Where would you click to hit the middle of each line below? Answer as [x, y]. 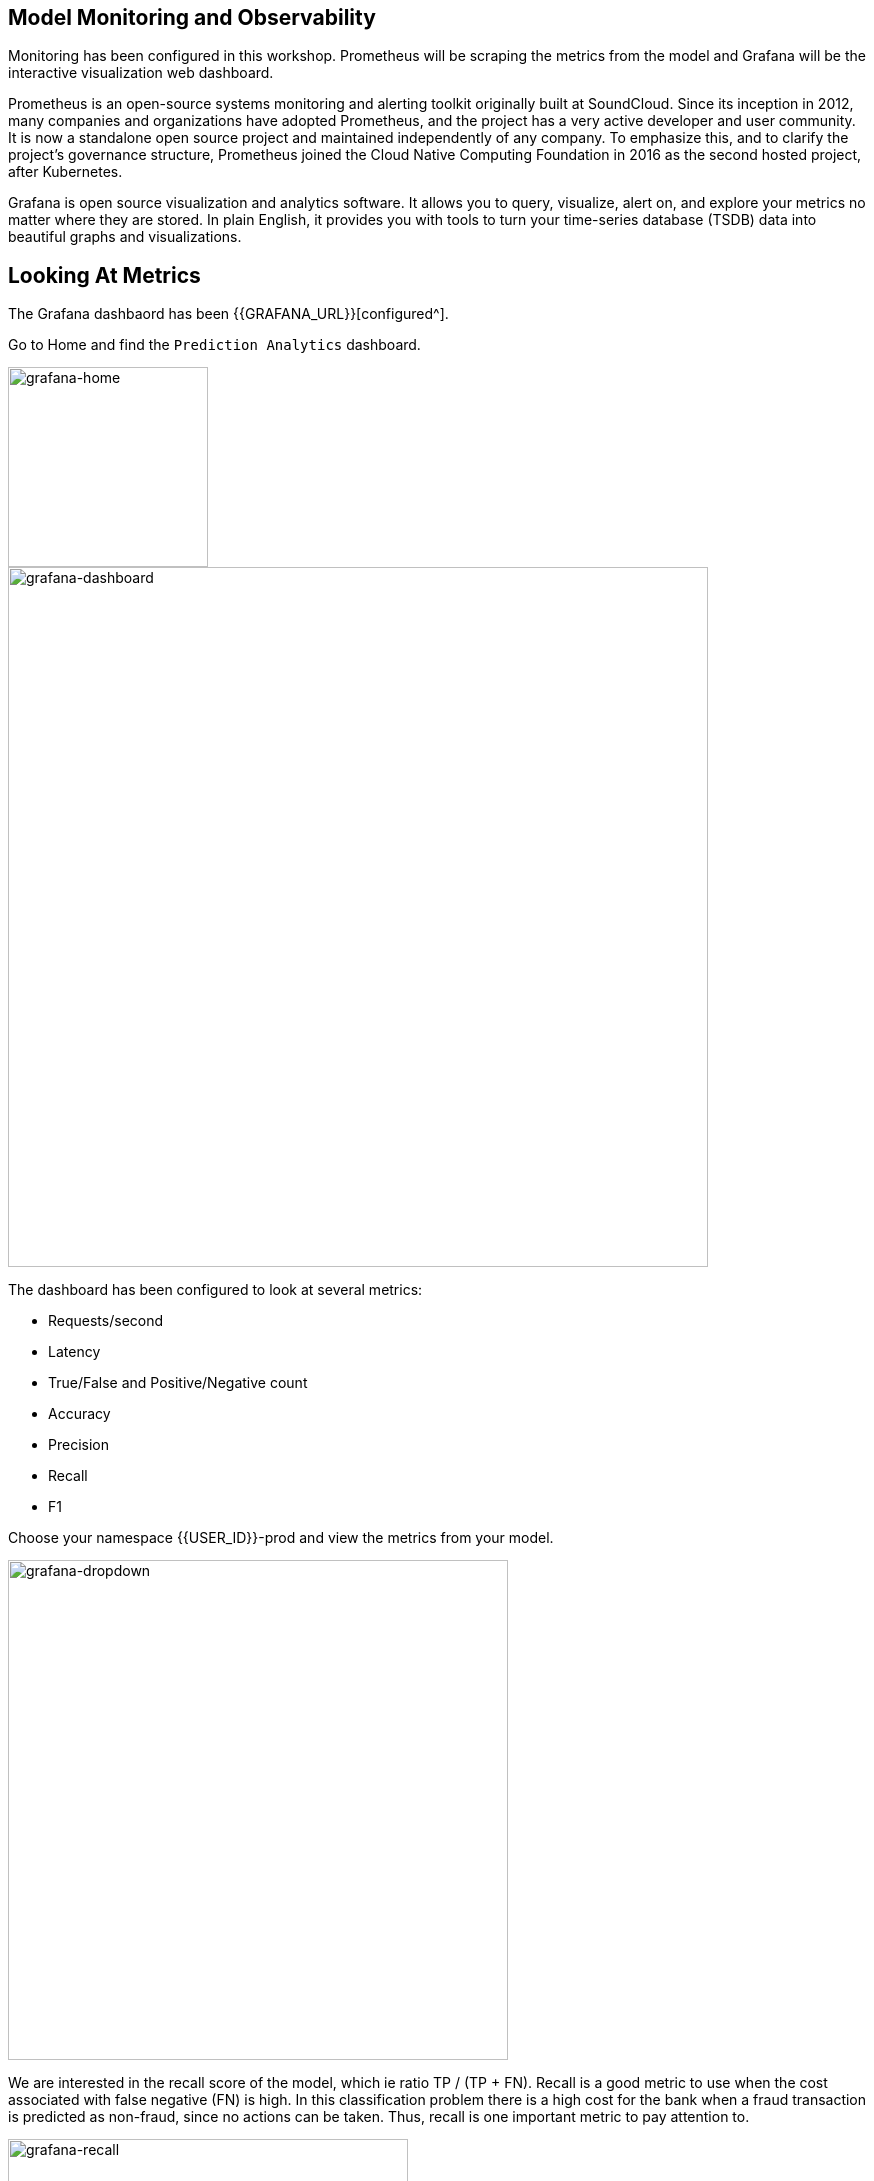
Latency [74, 1352]
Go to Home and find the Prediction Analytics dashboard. [214, 345]
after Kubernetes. [65, 172]
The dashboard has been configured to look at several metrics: [215, 1290]
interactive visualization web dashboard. [141, 73]
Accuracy [79, 1414]
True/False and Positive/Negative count [178, 1383]
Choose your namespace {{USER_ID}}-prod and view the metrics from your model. [281, 1538]
